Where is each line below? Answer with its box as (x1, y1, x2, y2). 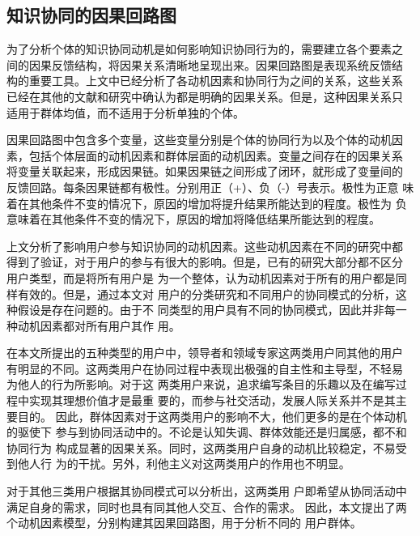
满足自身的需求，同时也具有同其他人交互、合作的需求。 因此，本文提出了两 (6, 498, 407, 515)
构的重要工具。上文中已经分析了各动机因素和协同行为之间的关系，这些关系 (6, 72, 403, 89)
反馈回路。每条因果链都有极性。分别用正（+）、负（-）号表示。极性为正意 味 (6, 178, 414, 195)
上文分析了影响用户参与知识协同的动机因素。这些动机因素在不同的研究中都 (6, 237, 403, 254)
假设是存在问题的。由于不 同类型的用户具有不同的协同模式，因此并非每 (17, 301, 396, 318)
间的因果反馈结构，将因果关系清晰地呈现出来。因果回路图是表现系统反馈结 (6, 56, 403, 73)
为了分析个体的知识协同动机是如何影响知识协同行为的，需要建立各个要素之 (6, 40, 403, 57)
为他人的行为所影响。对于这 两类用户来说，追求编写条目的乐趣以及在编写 (6, 376, 396, 393)
